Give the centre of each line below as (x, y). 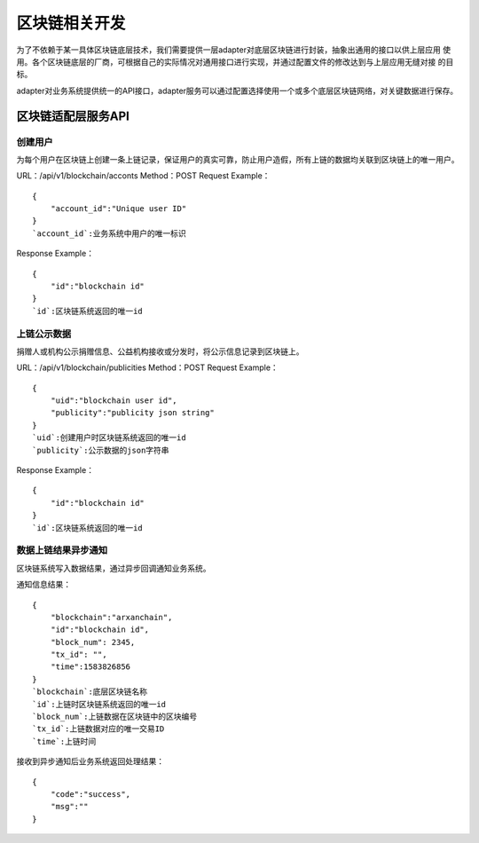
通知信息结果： (43, 585)
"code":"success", (90, 794)
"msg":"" (69, 807)
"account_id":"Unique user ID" (118, 209)
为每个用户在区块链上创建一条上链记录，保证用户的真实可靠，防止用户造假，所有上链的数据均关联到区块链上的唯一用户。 (238, 159)
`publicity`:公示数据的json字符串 (101, 450)
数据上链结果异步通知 (62, 550)
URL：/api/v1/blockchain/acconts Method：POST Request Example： (143, 176)
